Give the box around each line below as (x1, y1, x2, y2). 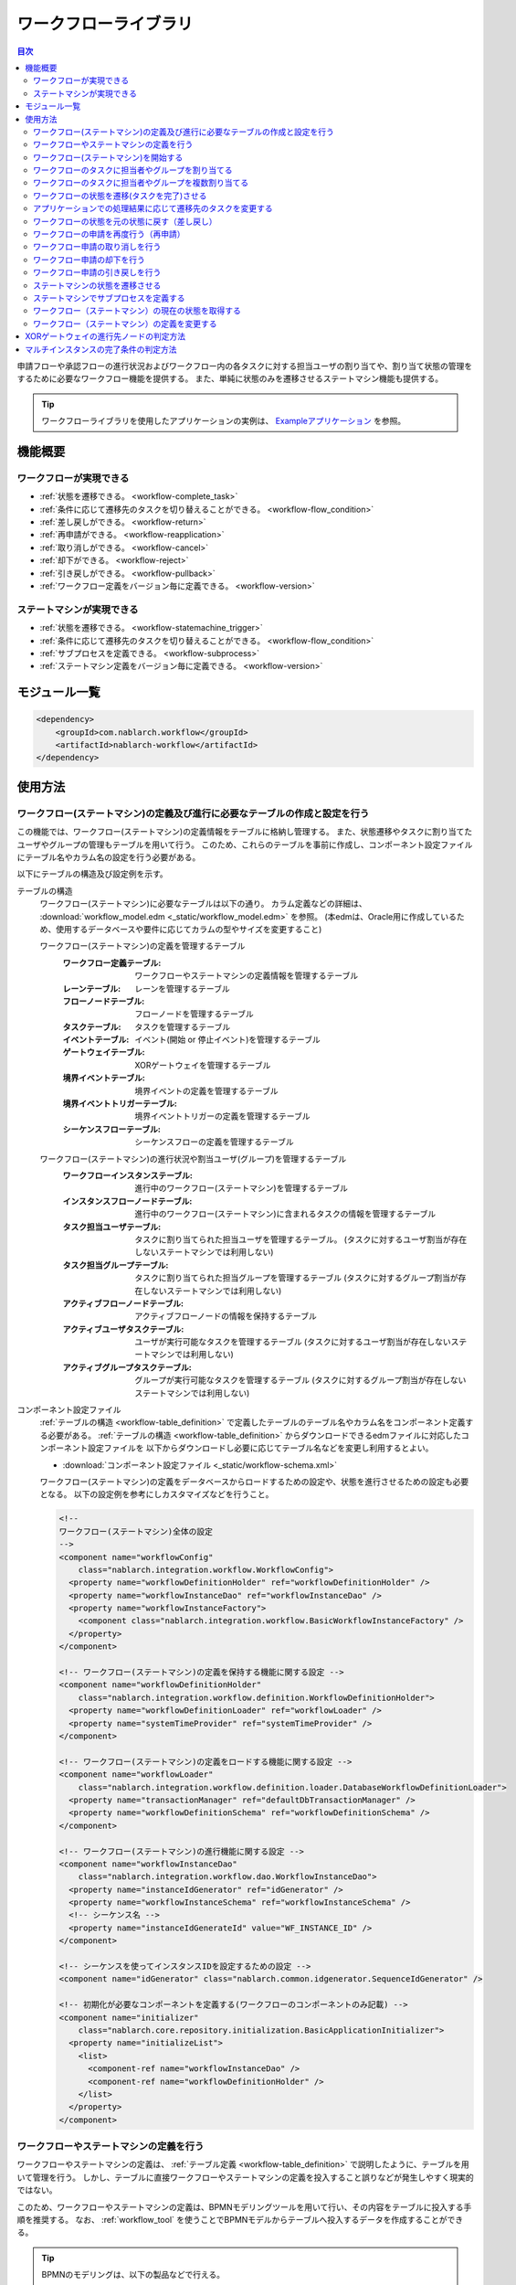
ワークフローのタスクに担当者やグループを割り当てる (33, 165, 233, 175)
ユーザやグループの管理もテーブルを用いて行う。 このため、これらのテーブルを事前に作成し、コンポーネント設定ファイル (16, 839, 473, 850)
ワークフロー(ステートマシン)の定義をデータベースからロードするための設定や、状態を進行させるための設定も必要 (39, 1476, 469, 1487)
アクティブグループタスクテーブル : (62, 1362, 192, 1373)
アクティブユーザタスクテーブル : (62, 1323, 184, 1334)
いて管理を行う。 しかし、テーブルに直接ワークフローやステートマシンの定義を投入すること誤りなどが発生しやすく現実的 (16, 2172, 474, 2183)
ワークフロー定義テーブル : (62, 957, 162, 968)
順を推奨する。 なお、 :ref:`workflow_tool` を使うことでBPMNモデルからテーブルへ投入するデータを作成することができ (16, 2215, 464, 2225)
